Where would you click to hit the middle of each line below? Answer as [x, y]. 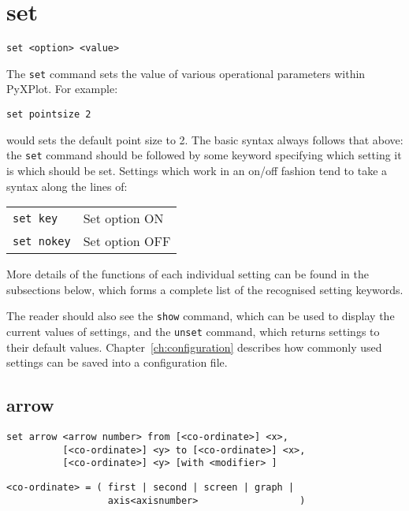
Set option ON [123, 218]
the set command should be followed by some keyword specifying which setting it [204, 155]
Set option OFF [127, 241]
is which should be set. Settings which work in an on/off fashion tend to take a [197, 170]
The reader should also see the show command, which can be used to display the [201, 316]
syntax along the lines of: [67, 186]
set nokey [42, 241]
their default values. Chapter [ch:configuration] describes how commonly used [194, 347]
